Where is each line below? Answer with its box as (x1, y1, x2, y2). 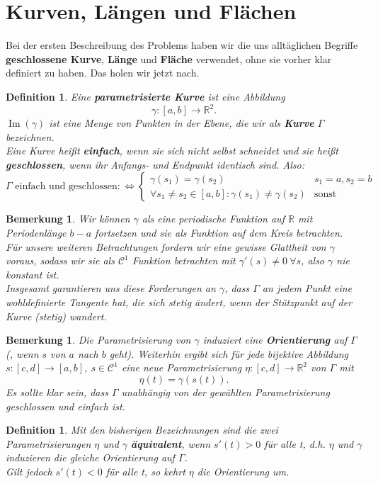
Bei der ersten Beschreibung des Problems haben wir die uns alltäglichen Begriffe (6, 38, 358, 52)
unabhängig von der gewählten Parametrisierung (121, 384, 330, 399)
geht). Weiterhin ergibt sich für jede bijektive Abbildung (109, 346, 349, 361)
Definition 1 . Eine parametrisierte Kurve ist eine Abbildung (6, 89, 285, 103)
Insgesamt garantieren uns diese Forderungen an (6, 281, 216, 296)
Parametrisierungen (6, 436, 91, 451)
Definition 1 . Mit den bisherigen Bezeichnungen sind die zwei (6, 422, 278, 437)
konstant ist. (6, 266, 59, 281)
